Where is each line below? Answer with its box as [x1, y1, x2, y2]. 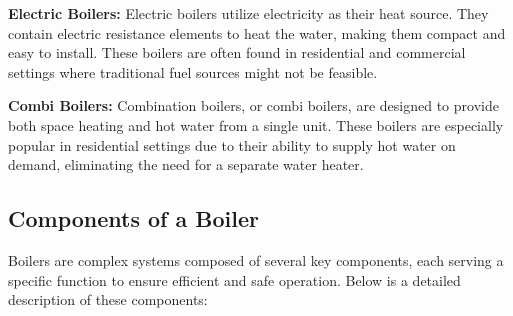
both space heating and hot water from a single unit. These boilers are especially [8, 114, 504, 135]
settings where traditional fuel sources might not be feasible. [8, 61, 378, 82]
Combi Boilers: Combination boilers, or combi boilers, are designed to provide [8, 95, 499, 116]
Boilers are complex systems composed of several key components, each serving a [8, 249, 504, 270]
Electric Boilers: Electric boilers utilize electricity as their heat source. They [8, 3, 489, 23]
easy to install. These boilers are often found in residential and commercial [8, 42, 466, 63]
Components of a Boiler [8, 203, 259, 234]
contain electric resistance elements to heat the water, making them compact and [8, 22, 506, 43]
